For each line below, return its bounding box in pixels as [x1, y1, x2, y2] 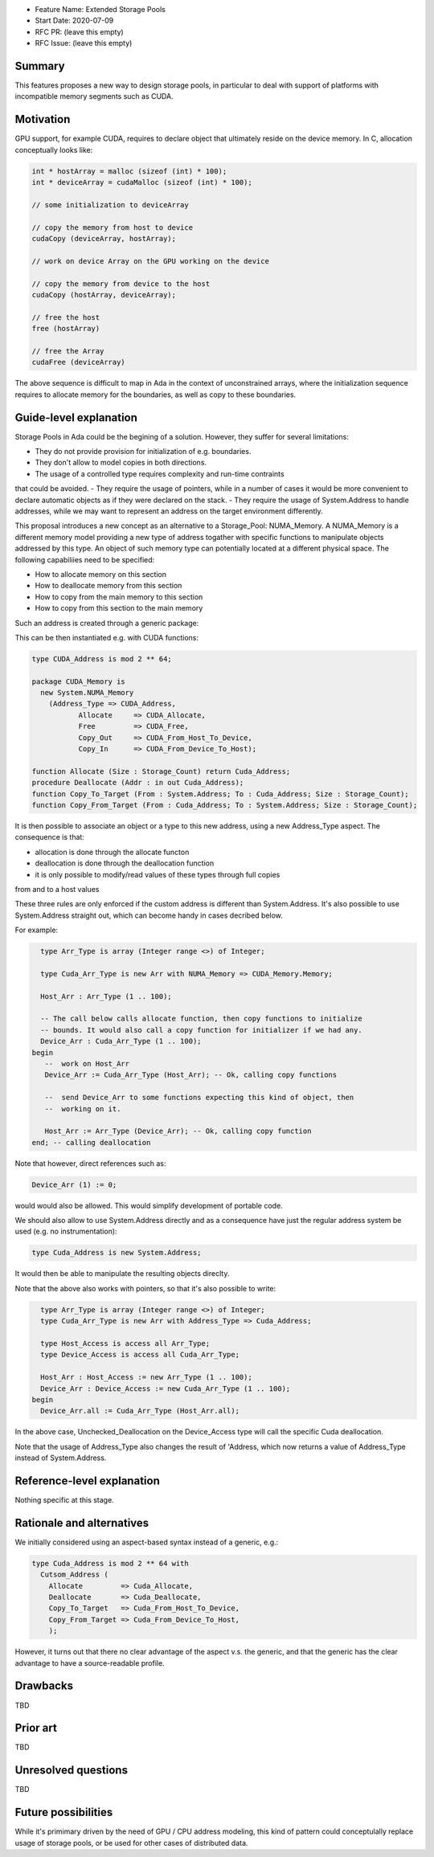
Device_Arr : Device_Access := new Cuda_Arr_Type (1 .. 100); [40, 1384, 291, 1393]
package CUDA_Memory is [31, 677, 126, 686]
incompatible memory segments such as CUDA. [14, 92, 174, 101]
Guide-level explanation [14, 411, 138, 424]
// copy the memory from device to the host [31, 279, 211, 288]
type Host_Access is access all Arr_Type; [40, 1339, 211, 1348]
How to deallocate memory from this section [35, 581, 182, 591]
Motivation [14, 112, 71, 126]
